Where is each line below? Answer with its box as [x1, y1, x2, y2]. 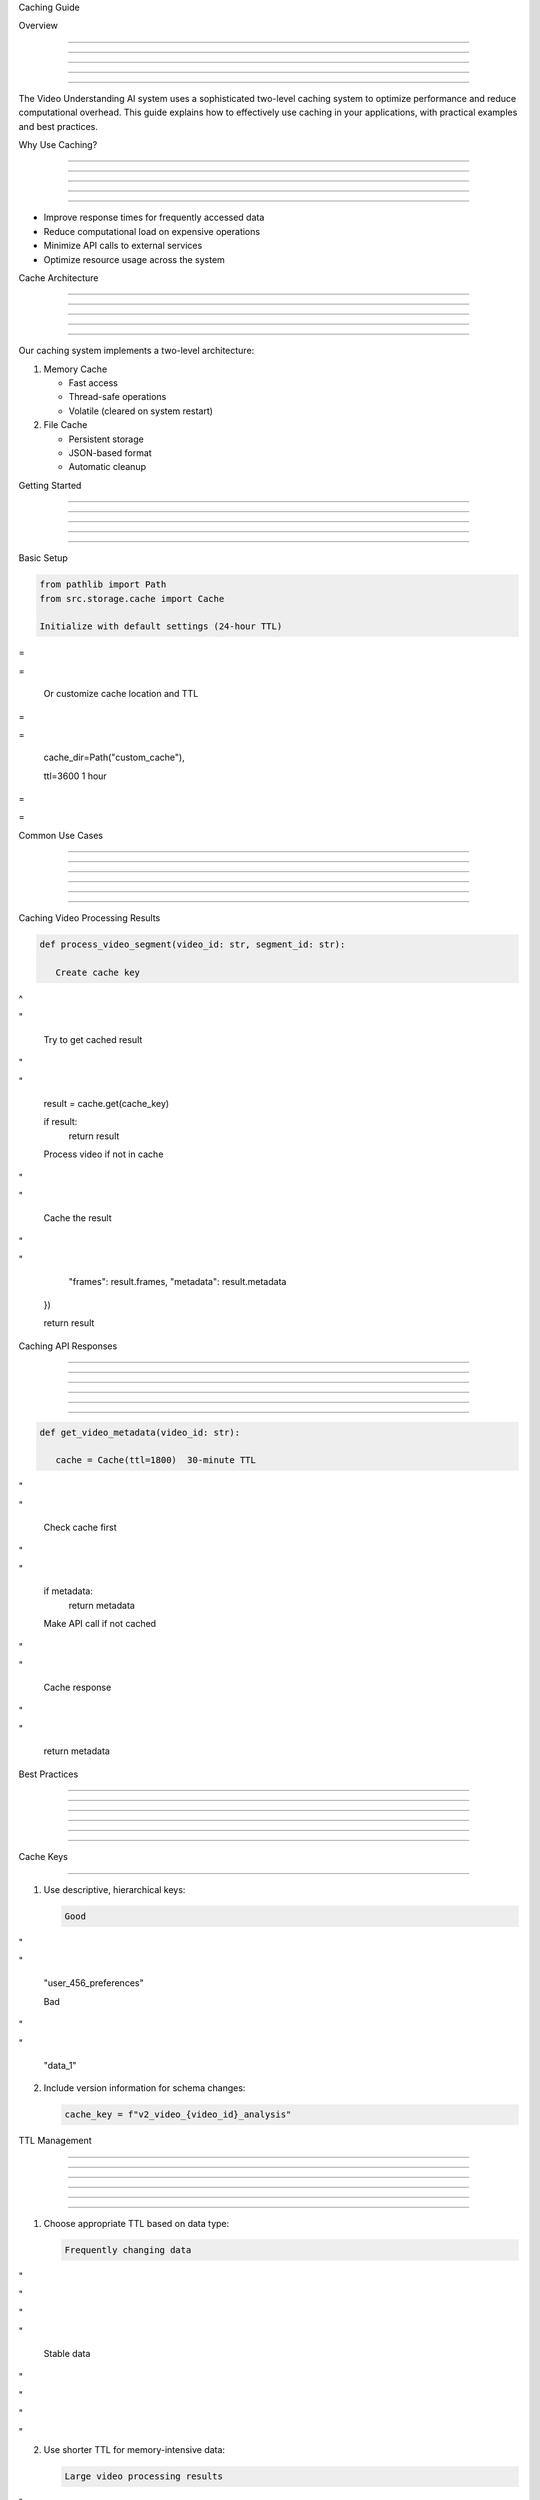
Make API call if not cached [43, 1618, 157, 1630]
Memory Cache [43, 363, 108, 375]
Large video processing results [64, 2471, 224, 2482]
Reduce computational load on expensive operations [43, 225, 260, 237]
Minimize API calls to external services [43, 240, 203, 252]
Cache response [43, 1681, 112, 1694]
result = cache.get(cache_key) [43, 1097, 170, 1109]
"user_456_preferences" [43, 1977, 144, 1989]
